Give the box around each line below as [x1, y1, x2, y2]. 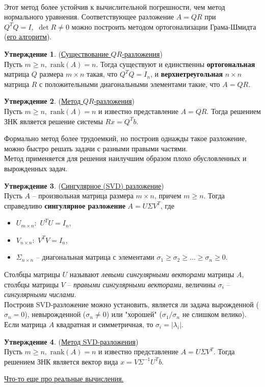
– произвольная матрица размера [32, 190, 134, 201]
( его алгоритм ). [4, 31, 52, 42]
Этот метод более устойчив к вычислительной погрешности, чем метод [4, 1, 225, 12]
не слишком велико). [182, 309, 247, 320]
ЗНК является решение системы [4, 116, 103, 126]
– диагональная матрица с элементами [36, 252, 154, 262]
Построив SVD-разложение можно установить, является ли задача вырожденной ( [4, 299, 259, 309]
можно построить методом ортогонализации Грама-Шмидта [71, 21, 256, 32]
